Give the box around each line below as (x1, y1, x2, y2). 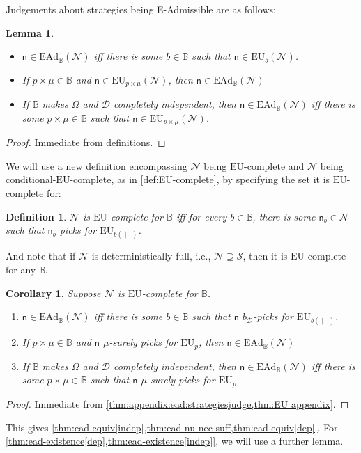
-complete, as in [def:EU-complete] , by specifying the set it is (70, 172, 330, 186)
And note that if (6, 248, 76, 263)
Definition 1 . (6, 209, 67, 223)
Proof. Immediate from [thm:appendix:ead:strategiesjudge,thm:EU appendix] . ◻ (6, 396, 349, 411)
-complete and (244, 158, 305, 173)
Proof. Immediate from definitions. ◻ (6, 135, 166, 150)
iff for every (176, 209, 227, 223)
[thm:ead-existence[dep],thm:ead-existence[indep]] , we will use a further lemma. (6, 434, 344, 448)
